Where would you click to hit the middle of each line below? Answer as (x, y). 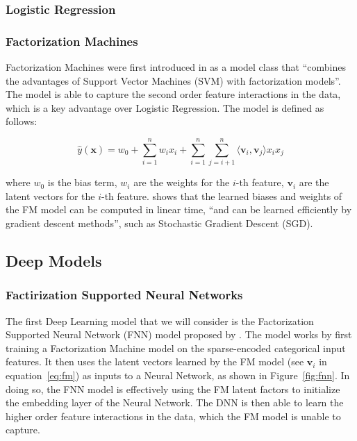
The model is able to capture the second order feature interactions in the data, (173, 94)
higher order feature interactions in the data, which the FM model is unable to (173, 416)
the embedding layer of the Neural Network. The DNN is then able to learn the (175, 402)
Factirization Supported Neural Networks (124, 295)
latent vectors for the (50, 195)
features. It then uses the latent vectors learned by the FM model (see (155, 361)
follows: (22, 121)
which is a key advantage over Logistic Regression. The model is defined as (165, 107)
